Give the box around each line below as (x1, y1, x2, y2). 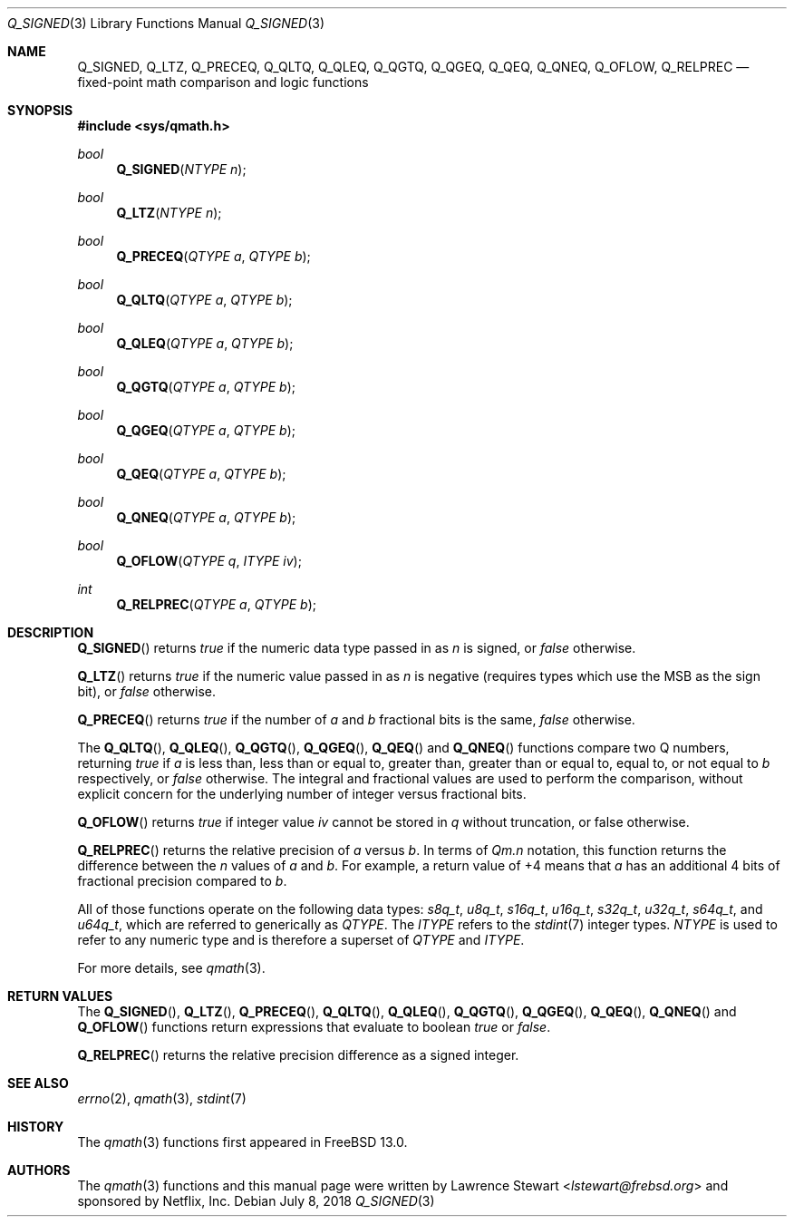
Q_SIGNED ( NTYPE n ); (116, 161, 247, 177)
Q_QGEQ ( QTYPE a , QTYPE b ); (116, 423, 296, 438)
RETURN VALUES (7, 988, 113, 1004)
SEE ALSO (7, 1075, 69, 1091)
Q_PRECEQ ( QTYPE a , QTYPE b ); (116, 248, 311, 264)
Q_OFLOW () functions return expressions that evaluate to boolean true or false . (77, 1019, 551, 1035)
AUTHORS (7, 1162, 71, 1178)
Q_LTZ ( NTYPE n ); (116, 205, 222, 220)
